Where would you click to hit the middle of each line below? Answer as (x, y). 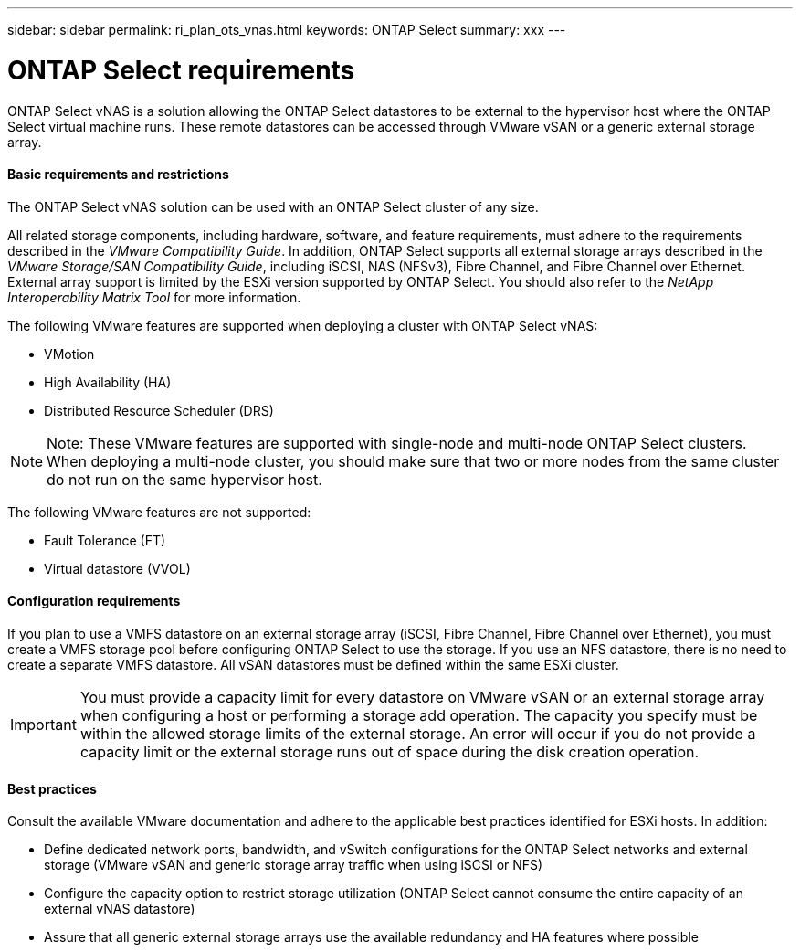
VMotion (69, 354)
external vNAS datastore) (120, 909)
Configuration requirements (94, 601)
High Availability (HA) (108, 382)
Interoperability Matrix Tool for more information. (154, 297)
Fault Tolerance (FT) (105, 540)
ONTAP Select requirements (181, 70)
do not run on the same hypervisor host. (184, 479)
